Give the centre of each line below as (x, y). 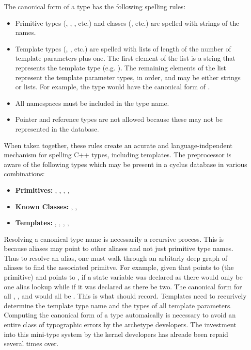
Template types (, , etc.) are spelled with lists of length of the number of (123, 48)
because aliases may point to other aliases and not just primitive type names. (119, 248)
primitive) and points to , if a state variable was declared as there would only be (123, 277)
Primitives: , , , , (42, 190)
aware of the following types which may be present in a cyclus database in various (125, 164)
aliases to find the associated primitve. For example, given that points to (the (119, 267)
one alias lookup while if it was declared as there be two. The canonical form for (123, 286)
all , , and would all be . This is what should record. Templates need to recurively (125, 296)
